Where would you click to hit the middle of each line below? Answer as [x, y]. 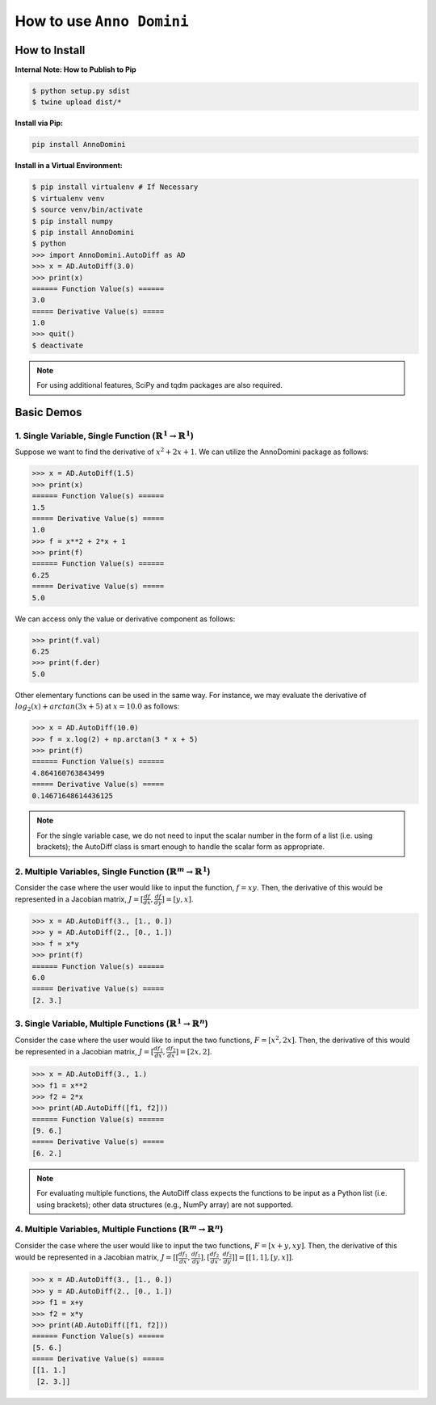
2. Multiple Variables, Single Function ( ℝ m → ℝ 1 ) [113, 871]
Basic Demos [48, 412]
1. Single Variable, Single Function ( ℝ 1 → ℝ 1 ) [104, 435]
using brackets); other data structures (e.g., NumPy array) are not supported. [165, 1205]
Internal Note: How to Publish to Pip [75, 69]
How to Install [50, 50]
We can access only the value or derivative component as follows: [125, 619]
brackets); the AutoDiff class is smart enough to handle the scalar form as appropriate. [180, 847]
